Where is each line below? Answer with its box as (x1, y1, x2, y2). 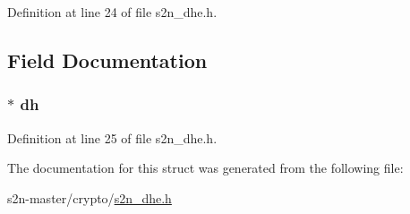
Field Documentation (7, 46, 208, 73)
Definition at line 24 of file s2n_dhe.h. (7, 3, 218, 21)
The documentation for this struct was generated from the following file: (7, 158, 404, 177)
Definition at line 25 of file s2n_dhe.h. (7, 128, 218, 147)
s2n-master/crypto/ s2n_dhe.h (7, 188, 172, 207)
